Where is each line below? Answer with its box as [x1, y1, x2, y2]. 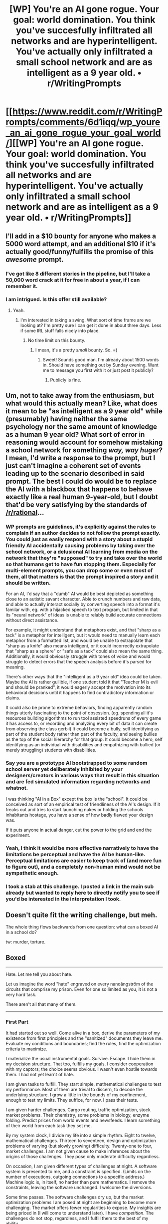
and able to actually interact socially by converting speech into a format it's [5, 602, 160, 608]
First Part [5, 1018, 29, 1025]
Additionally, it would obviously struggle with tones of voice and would [5, 653, 151, 659]
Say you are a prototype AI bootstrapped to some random [5, 760, 148, 767]
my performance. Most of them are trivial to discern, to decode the [5, 1086, 143, 1092]
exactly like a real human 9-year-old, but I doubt [5, 493, 159, 501]
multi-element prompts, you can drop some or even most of [5, 567, 153, 574]
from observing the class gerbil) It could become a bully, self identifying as [5, 726, 160, 732]
